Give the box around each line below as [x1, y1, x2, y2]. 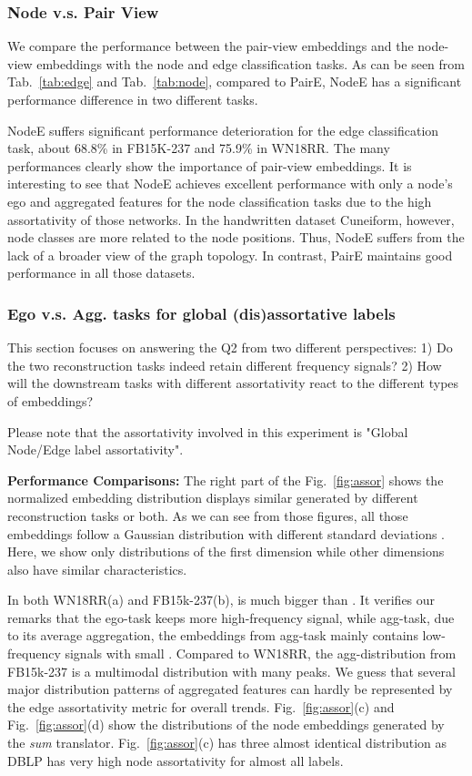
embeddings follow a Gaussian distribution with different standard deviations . [7, 524, 446, 543]
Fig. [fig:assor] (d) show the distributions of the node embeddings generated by [7, 715, 445, 734]
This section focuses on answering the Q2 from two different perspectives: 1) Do [7, 338, 453, 357]
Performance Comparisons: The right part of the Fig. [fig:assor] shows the [7, 470, 444, 489]
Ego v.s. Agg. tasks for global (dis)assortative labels [7, 301, 396, 324]
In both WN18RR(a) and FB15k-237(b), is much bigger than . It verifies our [7, 590, 436, 609]
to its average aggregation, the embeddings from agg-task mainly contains [7, 626, 418, 645]
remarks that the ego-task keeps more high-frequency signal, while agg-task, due [7, 608, 455, 627]
